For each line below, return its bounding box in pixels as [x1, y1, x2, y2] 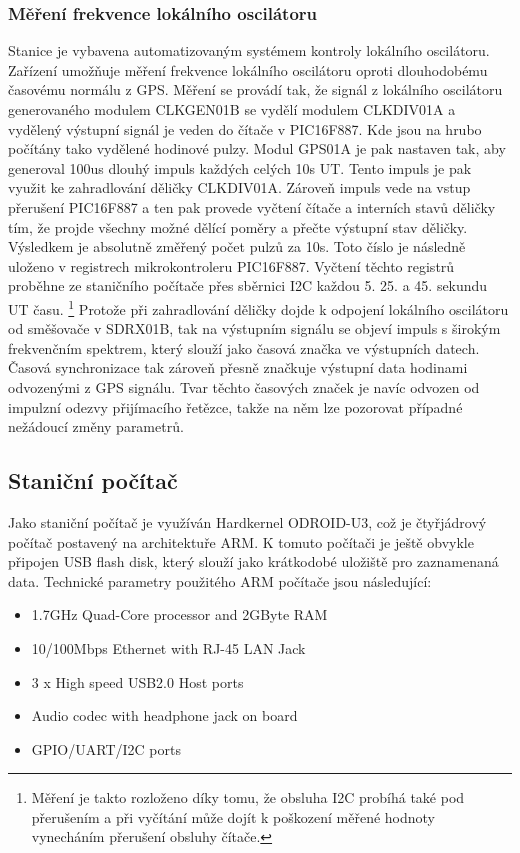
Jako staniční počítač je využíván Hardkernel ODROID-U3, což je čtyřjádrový [8, 511, 487, 532]
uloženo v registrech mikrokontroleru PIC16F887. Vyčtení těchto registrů [8, 255, 455, 276]
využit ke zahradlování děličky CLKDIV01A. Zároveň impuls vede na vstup [8, 177, 471, 198]
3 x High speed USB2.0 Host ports [31, 671, 244, 692]
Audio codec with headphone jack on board [31, 705, 298, 726]
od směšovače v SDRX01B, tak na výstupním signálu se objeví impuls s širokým [8, 318, 501, 339]
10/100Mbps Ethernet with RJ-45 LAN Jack [31, 637, 306, 658]
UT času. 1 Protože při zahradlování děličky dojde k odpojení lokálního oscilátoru [8, 295, 509, 319]
